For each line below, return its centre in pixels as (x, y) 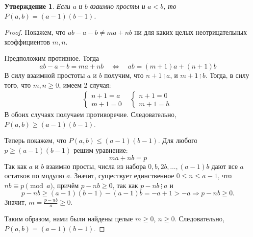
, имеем (70, 84)
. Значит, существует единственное (122, 176)
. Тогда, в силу (228, 75)
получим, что (124, 75)
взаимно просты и (117, 6)
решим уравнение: (101, 150)
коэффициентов (27, 41)
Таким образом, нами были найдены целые (69, 219)
